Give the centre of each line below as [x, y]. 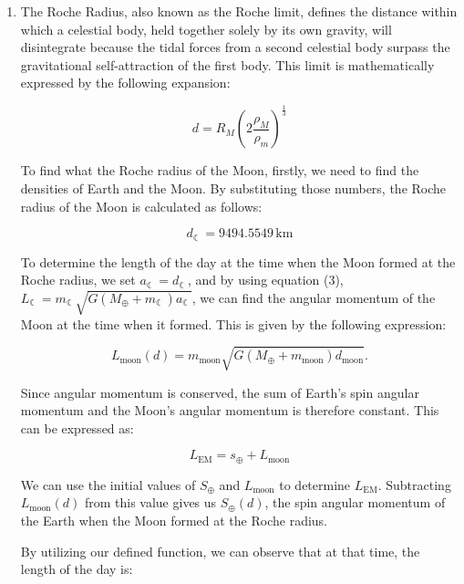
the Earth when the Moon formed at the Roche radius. [174, 521]
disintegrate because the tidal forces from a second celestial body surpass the [235, 47]
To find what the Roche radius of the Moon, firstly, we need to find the [220, 170]
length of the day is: [77, 569]
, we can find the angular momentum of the [314, 297]
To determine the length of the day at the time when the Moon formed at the [238, 261]
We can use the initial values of [108, 484]
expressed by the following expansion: [125, 83]
